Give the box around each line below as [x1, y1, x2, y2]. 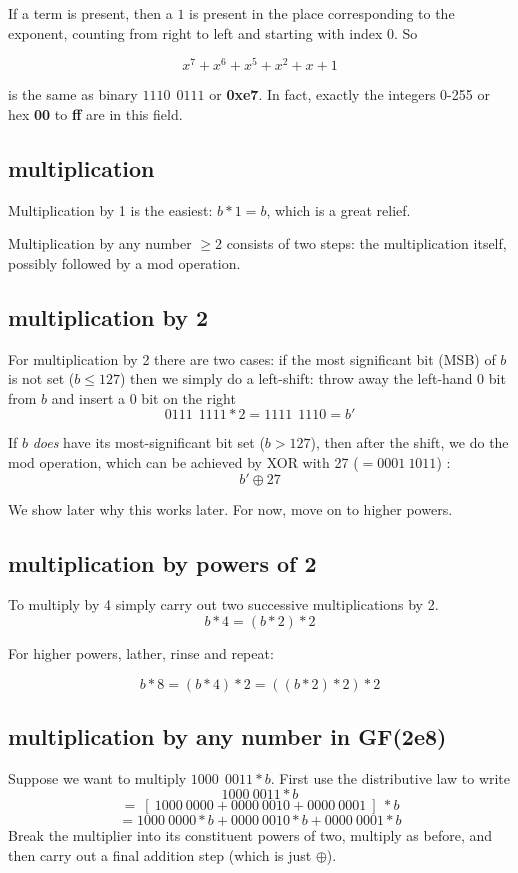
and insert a [51, 387, 126, 408]
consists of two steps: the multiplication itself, [226, 233, 507, 254]
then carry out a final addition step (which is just [8, 844, 312, 865]
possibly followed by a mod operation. [8, 252, 241, 273]
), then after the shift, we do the [310, 432, 509, 453]
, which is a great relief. [266, 199, 411, 220]
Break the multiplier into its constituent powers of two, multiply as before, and [8, 825, 493, 846]
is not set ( [8, 368, 75, 389]
